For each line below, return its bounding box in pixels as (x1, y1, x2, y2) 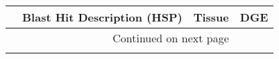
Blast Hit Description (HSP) (22, 9, 183, 25)
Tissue (193, 9, 229, 25)
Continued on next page (112, 30, 229, 46)
